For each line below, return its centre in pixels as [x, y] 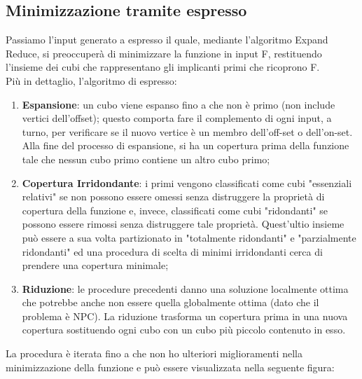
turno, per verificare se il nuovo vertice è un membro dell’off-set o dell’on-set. [187, 131]
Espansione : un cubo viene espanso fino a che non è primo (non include [179, 104]
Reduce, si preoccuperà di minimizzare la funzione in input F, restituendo [164, 53]
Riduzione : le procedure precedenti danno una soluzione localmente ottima [185, 288]
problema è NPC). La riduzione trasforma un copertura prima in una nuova [185, 316]
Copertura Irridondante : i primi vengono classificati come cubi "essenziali [187, 182]
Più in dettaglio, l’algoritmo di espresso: [91, 80]
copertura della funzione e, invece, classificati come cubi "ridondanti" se [175, 210]
